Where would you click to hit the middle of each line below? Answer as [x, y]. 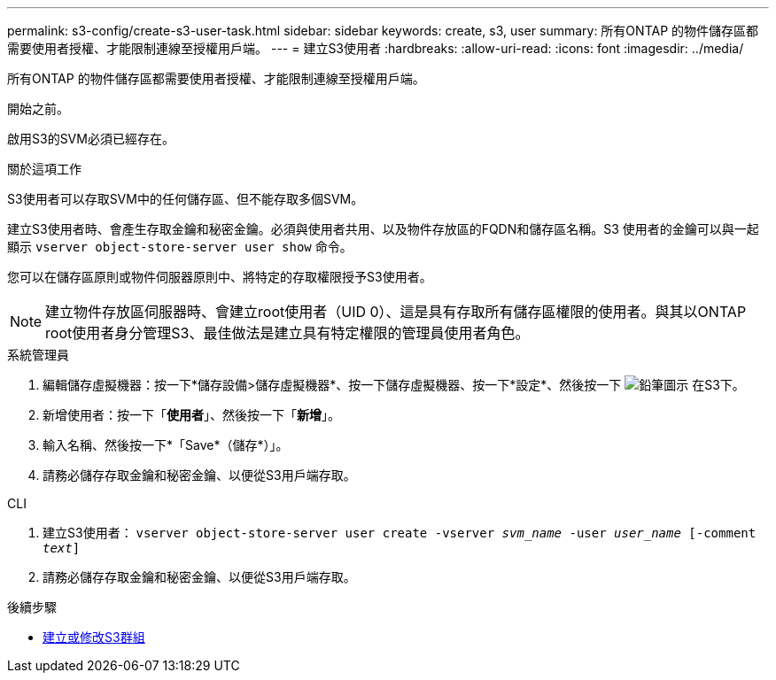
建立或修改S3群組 [94, 637]
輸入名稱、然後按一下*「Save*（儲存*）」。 [166, 445]
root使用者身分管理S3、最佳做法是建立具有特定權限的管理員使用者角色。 [287, 333]
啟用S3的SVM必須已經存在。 [91, 139]
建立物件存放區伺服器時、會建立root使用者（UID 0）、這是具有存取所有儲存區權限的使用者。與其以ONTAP [396, 312]
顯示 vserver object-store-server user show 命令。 [180, 247]
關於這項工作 [44, 169]
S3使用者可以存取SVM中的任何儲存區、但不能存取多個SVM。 [186, 199]
